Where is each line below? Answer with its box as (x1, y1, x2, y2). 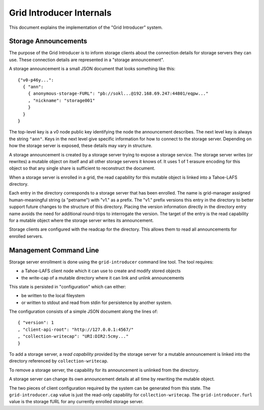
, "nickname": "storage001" (27, 98, 95, 103)
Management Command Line (9, 246, 99, 254)
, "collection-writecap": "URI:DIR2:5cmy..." (18, 334, 129, 339)
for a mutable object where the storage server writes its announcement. (9, 217, 154, 223)
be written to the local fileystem (21, 293, 85, 299)
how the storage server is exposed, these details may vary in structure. (9, 143, 153, 149)
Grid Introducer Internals (9, 7, 112, 18)
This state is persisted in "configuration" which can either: (9, 283, 127, 289)
